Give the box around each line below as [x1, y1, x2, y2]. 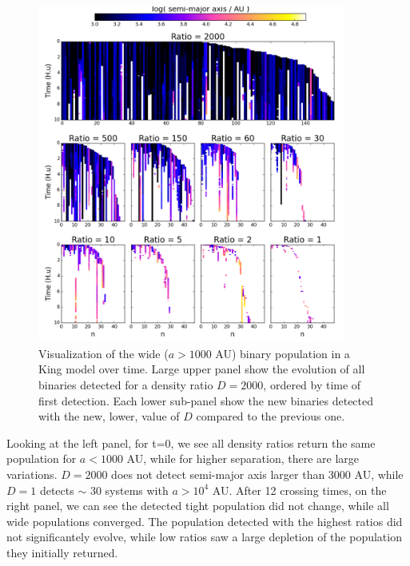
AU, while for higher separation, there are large [126, 450, 360, 467]
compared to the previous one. [196, 408, 345, 424]
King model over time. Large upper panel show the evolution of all [38, 361, 365, 377]
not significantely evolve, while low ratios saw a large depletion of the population [6, 528, 402, 545]
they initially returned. [6, 544, 118, 560]
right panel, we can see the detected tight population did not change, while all [6, 497, 389, 514]
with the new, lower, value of [38, 408, 180, 424]
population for [6, 450, 77, 467]
